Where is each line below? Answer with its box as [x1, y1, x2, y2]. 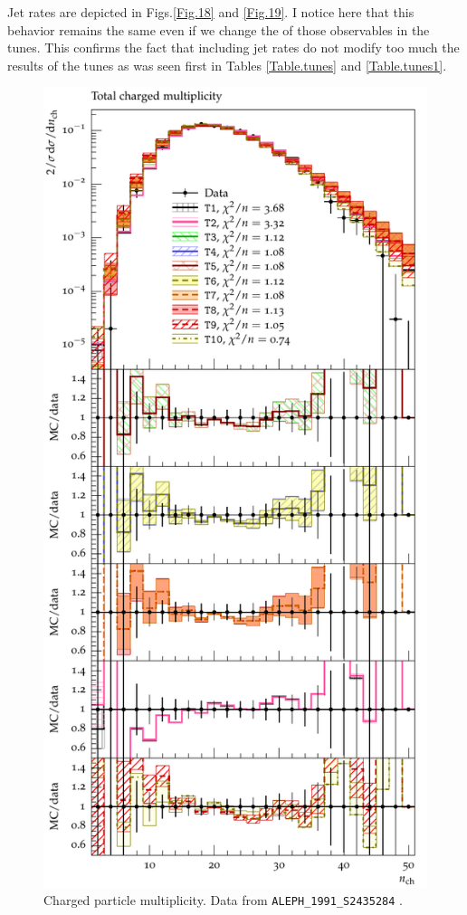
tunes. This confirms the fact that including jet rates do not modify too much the [7, 38, 460, 57]
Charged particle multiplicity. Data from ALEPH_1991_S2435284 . [43, 891, 403, 910]
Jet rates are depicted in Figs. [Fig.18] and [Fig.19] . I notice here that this [7, 3, 415, 21]
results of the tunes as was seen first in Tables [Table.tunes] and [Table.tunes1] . [7, 55, 447, 74]
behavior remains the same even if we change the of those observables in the [7, 20, 430, 39]
